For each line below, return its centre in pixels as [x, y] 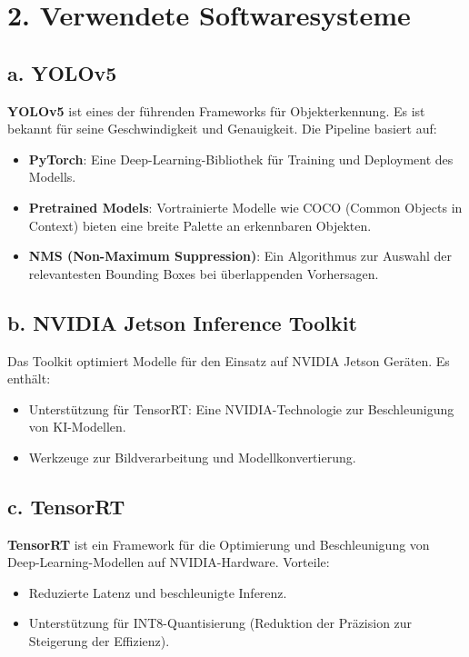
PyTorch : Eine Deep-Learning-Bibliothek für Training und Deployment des [241, 159]
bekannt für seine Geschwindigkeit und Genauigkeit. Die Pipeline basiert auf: [222, 129]
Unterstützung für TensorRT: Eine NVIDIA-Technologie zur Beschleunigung [241, 408]
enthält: [29, 378]
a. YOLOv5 [62, 72]
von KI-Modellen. [77, 427]
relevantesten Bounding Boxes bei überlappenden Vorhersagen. [204, 273]
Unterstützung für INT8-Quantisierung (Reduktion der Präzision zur [220, 623]
